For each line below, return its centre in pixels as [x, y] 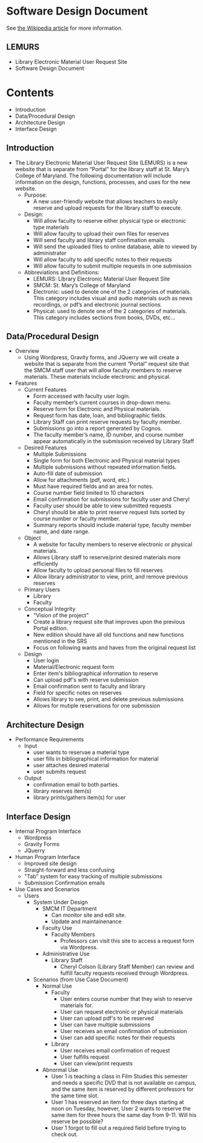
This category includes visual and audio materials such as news [113, 298]
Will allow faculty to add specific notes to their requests [102, 259]
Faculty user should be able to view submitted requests [102, 506]
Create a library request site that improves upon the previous [109, 622]
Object [32, 538]
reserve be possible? [78, 1121]
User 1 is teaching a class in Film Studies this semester [119, 1076]
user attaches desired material [71, 765]
